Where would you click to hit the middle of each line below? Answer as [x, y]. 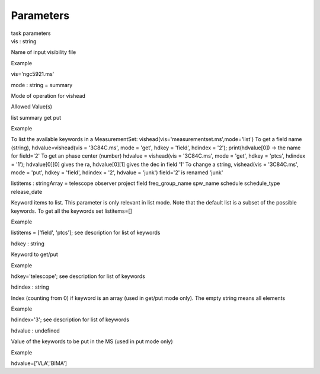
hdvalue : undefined [36, 330]
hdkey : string [28, 244]
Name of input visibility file [44, 52]
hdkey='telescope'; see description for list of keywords [78, 276]
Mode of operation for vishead [48, 95]
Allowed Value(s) [32, 107]
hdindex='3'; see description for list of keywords [70, 319]
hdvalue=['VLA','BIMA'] [39, 363]
